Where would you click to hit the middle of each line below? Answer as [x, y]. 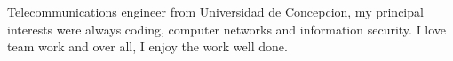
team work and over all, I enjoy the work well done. [147, 46]
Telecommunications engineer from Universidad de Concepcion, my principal [215, 11]
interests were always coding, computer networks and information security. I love [227, 29]
